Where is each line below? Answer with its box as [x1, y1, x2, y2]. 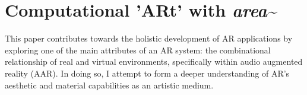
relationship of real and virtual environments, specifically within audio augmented [5, 55, 303, 68]
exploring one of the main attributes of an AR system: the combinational [5, 43, 271, 56]
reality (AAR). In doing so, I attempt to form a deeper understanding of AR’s [5, 66, 290, 79]
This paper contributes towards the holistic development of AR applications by [5, 32, 293, 45]
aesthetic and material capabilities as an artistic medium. [5, 78, 214, 91]
